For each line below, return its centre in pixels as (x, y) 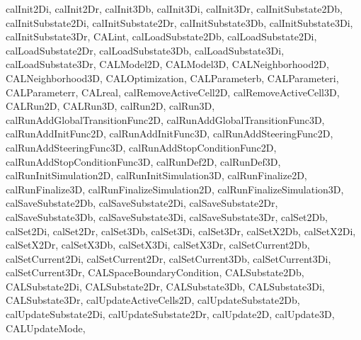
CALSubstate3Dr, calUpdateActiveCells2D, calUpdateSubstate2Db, (153, 300)
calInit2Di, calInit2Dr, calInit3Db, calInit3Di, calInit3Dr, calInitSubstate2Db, (174, 8)
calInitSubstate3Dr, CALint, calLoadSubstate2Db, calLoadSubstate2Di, (161, 36)
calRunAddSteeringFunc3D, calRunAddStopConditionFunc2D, (141, 147)
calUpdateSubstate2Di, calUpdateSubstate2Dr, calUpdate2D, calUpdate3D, (170, 314)
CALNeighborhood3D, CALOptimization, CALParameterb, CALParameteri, (172, 78)
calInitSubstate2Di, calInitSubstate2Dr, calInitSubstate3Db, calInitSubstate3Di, (179, 22)
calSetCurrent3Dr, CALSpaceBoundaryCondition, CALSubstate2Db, (155, 272)
